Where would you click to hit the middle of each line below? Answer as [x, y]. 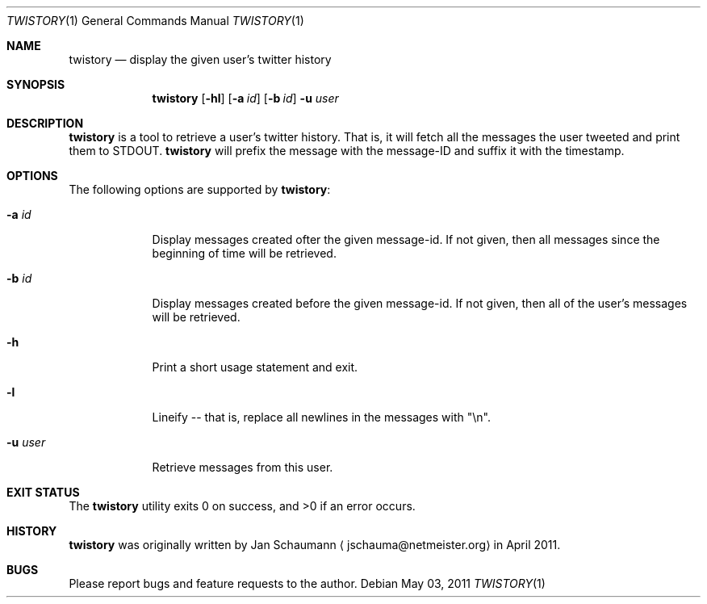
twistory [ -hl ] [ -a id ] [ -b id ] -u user [245, 98]
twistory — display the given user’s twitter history [200, 59]
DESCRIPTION [45, 123]
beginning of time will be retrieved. [244, 253]
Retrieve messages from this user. [243, 467]
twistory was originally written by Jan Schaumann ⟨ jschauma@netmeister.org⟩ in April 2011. [315, 545]
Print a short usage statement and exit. [255, 367]
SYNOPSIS [36, 84]
